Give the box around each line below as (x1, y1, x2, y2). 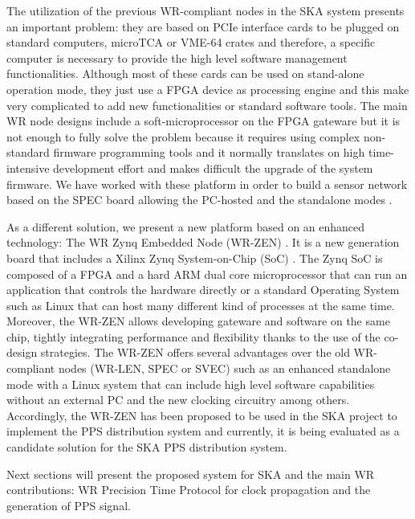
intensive (6, 159, 50, 176)
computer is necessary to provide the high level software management (6, 49, 348, 66)
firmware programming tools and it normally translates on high (53, 144, 365, 161)
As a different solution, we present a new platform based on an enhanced (6, 218, 365, 235)
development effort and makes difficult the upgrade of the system (53, 159, 373, 176)
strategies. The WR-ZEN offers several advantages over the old (40, 344, 350, 361)
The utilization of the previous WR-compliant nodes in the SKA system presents (6, 2, 405, 18)
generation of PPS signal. (6, 497, 131, 513)
